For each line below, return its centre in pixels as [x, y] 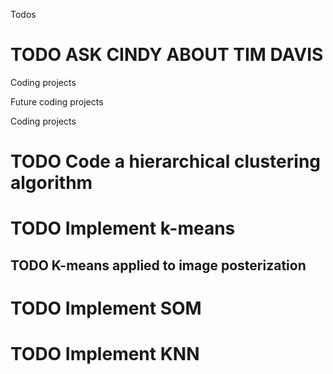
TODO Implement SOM [106, 308]
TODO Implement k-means [123, 228]
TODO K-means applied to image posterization [158, 265]
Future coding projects [57, 101]
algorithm [51, 183]
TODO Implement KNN [105, 354]
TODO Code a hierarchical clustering [166, 161]
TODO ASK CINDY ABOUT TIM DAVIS [167, 55]
